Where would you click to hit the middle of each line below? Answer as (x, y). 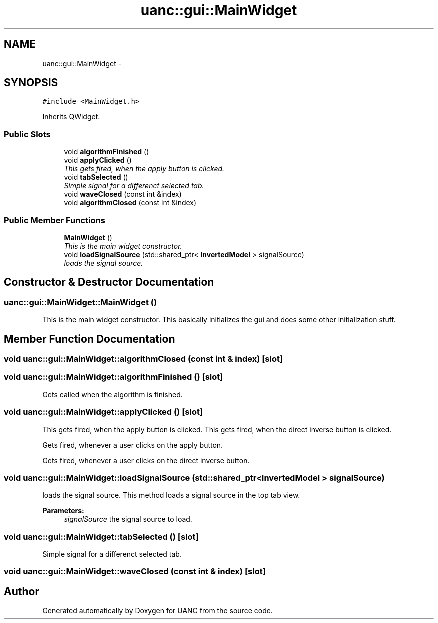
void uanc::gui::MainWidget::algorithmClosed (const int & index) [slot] (144, 359)
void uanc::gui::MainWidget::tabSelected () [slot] (101, 536)
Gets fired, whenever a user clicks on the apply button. (133, 445)
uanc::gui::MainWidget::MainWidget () (81, 302)
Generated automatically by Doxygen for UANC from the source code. (158, 611)
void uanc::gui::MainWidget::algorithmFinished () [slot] (114, 377)
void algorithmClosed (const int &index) (130, 203)
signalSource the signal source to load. (128, 519)
